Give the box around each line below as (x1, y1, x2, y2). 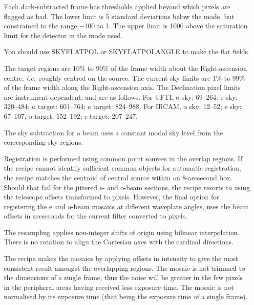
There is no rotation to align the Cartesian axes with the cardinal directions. (4, 237, 233, 247)
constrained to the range (4, 21, 77, 31)
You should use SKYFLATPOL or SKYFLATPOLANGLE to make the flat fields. (4, 46, 250, 57)
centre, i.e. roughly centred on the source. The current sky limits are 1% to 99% (4, 72, 245, 83)
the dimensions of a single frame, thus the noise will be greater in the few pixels (4, 272, 243, 283)
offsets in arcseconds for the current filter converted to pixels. (4, 211, 188, 221)
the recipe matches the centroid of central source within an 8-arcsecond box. (4, 172, 233, 182)
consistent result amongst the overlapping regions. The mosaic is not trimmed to (4, 262, 245, 273)
